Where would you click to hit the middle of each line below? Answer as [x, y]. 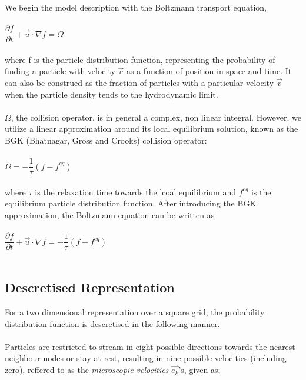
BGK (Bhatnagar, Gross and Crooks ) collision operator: [106, 140]
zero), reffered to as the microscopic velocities [87, 370]
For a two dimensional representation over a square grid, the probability [135, 312]
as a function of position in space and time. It [209, 71]
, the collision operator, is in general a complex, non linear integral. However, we [156, 117]
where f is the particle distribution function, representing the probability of [140, 59]
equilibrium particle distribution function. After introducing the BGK [131, 203]
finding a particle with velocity [60, 71]
